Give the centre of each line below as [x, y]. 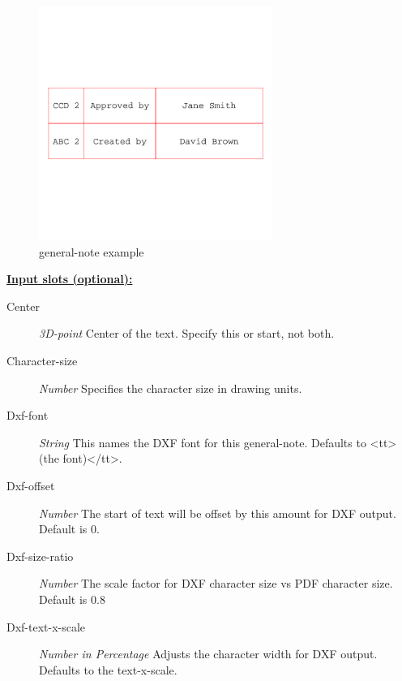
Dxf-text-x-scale [46, 626]
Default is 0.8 [72, 599]
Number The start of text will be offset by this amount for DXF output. [218, 513]
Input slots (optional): [70, 279]
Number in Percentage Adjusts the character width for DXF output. [208, 654]
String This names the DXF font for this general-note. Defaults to [203, 442]
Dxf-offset [31, 485]
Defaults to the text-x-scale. [108, 669]
